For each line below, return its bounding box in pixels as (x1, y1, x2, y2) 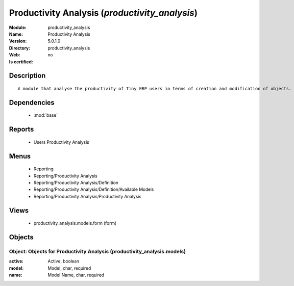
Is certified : (9, 59, 33, 65)
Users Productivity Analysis (33, 139, 89, 145)
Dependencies (9, 98, 55, 106)
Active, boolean (48, 258, 79, 264)
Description (9, 72, 46, 80)
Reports (9, 125, 34, 133)
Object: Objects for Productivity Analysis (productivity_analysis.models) (9, 248, 186, 255)
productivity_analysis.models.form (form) (33, 220, 117, 226)
